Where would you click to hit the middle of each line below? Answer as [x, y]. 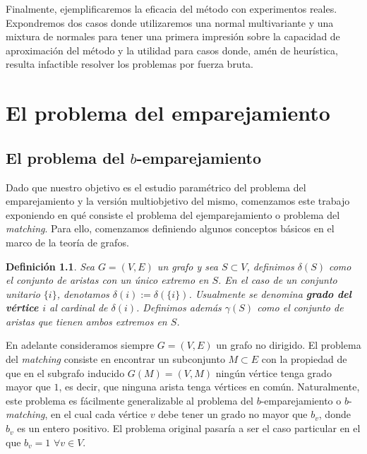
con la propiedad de [304, 359]
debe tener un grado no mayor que [233, 414]
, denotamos [83, 293]
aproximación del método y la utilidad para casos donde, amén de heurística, [172, 50]
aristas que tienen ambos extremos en [86, 321]
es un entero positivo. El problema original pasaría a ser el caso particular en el [189, 428]
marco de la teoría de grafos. [67, 242]
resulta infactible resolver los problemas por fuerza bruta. [130, 64]
